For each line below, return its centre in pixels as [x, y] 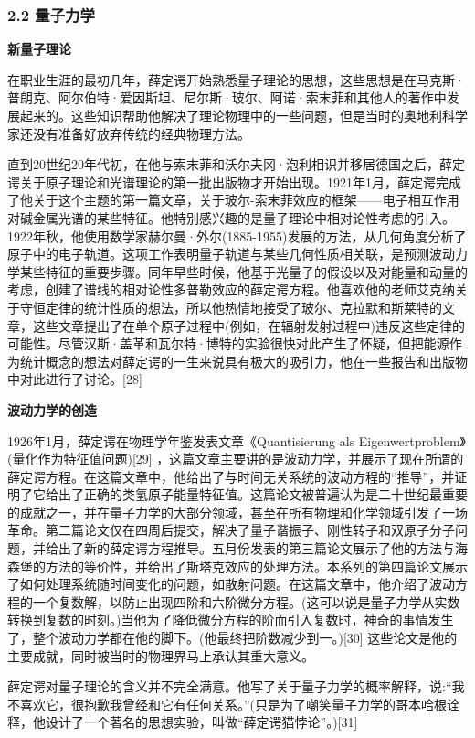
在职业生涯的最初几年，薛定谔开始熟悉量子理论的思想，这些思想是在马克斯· [236, 79]
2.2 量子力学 [51, 14]
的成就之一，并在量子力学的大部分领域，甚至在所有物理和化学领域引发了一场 [237, 512]
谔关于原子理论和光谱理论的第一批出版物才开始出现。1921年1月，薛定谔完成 [234, 182]
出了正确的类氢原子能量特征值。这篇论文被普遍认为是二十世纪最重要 [263, 494]
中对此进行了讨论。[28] [75, 379]
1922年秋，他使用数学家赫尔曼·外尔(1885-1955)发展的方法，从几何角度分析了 [237, 235]
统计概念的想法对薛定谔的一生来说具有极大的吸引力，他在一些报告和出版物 [243, 361]
